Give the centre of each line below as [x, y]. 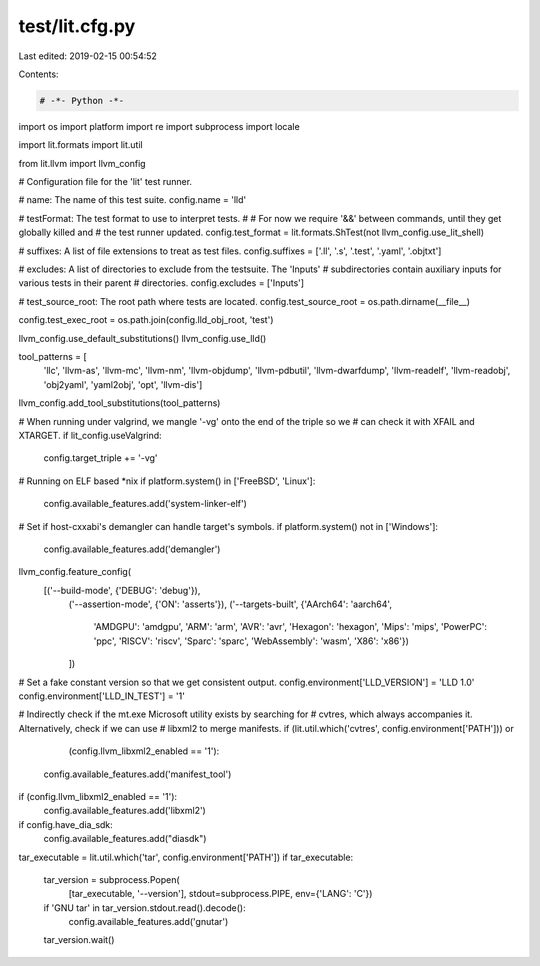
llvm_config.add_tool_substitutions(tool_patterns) [119, 403]
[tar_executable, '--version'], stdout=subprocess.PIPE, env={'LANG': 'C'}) [220, 894]
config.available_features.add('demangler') [132, 549]
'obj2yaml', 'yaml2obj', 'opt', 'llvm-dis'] [123, 384]
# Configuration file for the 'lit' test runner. [105, 182]
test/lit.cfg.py [77, 26]
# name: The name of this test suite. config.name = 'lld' [132, 200]
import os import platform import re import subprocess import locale [159, 126]
